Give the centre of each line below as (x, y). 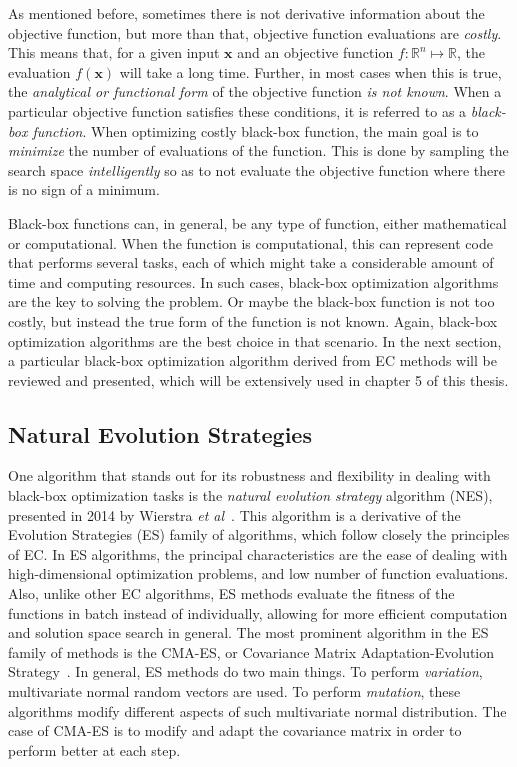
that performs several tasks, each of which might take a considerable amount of (251, 262)
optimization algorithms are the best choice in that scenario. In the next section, (255, 340)
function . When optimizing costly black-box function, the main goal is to (255, 130)
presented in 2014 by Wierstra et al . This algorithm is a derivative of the (234, 514)
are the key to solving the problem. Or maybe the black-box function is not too (251, 301)
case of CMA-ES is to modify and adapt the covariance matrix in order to (235, 730)
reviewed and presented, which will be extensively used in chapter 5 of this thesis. (258, 379)
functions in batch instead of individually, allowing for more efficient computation (258, 612)
